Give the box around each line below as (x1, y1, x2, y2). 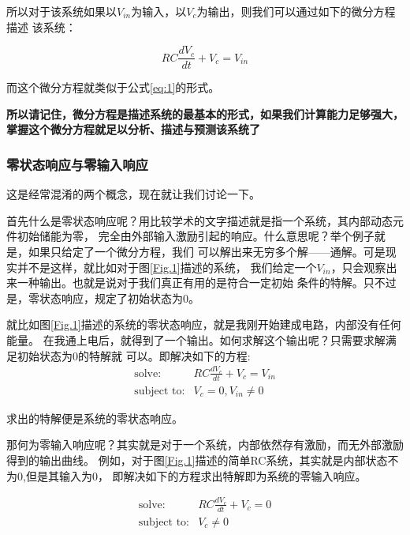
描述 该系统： (6, 18, 76, 35)
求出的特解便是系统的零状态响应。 (6, 409, 183, 426)
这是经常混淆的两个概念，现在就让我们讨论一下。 (6, 186, 260, 202)
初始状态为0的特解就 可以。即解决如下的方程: (17, 347, 251, 364)
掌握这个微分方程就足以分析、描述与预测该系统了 (6, 121, 260, 138)
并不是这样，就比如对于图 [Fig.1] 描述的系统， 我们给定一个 (17, 258, 317, 275)
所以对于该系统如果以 (6, 3, 117, 19)
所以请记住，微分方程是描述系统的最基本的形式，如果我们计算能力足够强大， (6, 105, 404, 122)
